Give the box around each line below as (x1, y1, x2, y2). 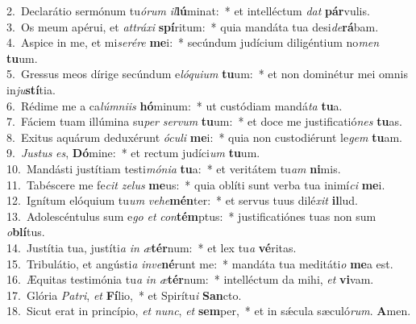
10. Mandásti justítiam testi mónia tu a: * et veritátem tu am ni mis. (6, 160, 341, 177)
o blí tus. (6, 223, 45, 240)
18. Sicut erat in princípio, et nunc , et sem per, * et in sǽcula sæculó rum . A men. (6, 302, 411, 319)
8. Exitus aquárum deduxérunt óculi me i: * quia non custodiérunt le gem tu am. (6, 128, 402, 145)
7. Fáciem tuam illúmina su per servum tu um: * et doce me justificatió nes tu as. (6, 113, 402, 130)
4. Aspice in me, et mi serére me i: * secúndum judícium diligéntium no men (6, 34, 380, 51)
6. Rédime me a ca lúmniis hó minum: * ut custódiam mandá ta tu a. (6, 97, 343, 114)
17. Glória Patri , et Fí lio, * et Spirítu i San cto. (6, 286, 242, 303)
